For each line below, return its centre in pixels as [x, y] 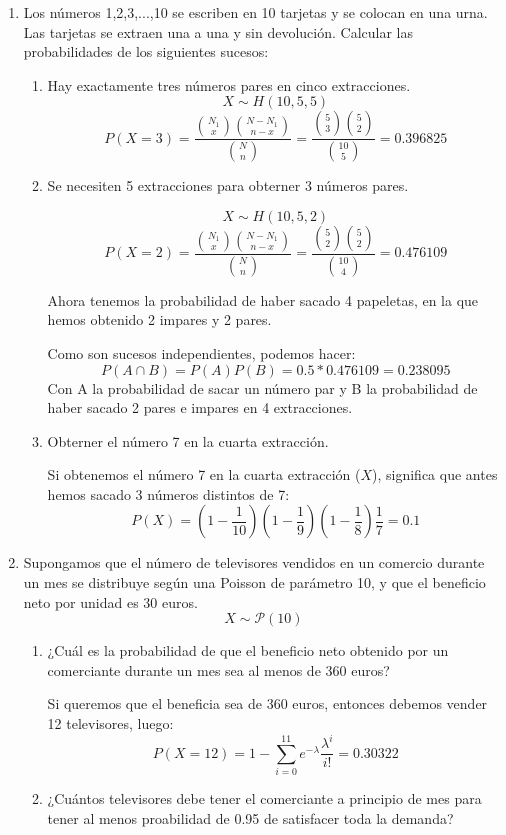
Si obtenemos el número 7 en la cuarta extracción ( [204, 474]
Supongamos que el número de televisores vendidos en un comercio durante [254, 562]
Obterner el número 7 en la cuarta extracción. [188, 440]
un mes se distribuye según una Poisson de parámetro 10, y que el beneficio [254, 582]
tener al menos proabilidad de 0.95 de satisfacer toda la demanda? [250, 817]
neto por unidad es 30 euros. [110, 601]
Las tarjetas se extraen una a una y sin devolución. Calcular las [218, 31]
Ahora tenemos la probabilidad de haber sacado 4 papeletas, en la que [263, 299]
